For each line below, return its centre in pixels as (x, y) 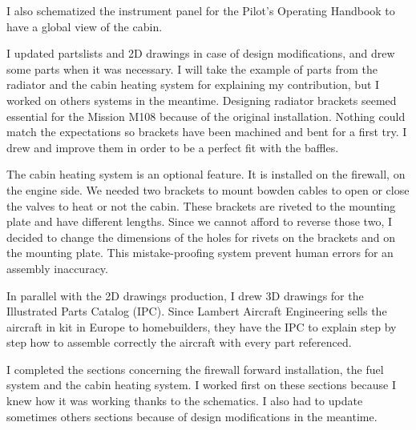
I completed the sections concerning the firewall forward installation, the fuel (195, 369)
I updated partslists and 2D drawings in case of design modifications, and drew (201, 53)
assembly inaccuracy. (57, 268)
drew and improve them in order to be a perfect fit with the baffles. (173, 147)
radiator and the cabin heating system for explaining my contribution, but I (193, 84)
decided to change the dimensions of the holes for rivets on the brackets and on (201, 237)
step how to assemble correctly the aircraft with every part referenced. (179, 342)
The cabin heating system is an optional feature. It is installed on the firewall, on (206, 174)
